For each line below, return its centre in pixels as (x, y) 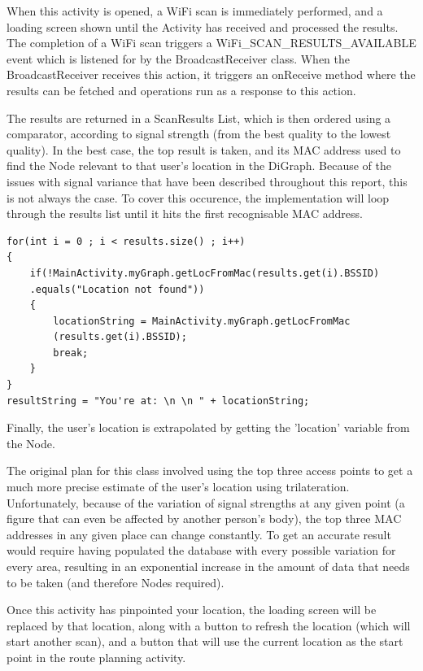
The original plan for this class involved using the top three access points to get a (210, 471)
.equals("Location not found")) (117, 289)
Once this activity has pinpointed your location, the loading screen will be (192, 610)
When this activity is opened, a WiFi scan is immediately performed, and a (195, 11)
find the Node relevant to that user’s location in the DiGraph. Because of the (199, 166)
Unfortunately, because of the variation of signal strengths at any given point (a (206, 502)
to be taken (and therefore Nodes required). (116, 582)
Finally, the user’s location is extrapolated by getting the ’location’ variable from (208, 427)
